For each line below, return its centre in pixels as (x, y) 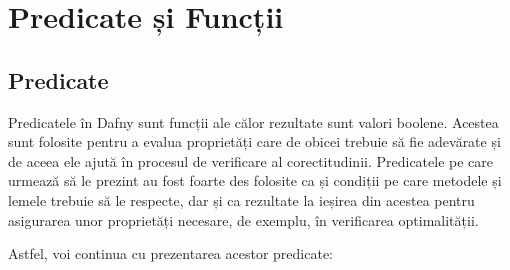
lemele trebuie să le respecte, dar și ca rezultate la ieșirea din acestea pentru (241, 199)
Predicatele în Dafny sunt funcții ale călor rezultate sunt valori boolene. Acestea (253, 121)
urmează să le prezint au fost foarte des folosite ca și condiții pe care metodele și (255, 180)
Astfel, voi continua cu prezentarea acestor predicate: (171, 253)
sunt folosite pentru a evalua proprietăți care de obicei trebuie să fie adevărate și (254, 141)
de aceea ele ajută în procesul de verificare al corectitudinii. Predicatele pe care (251, 160)
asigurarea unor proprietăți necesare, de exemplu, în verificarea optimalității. (243, 219)
